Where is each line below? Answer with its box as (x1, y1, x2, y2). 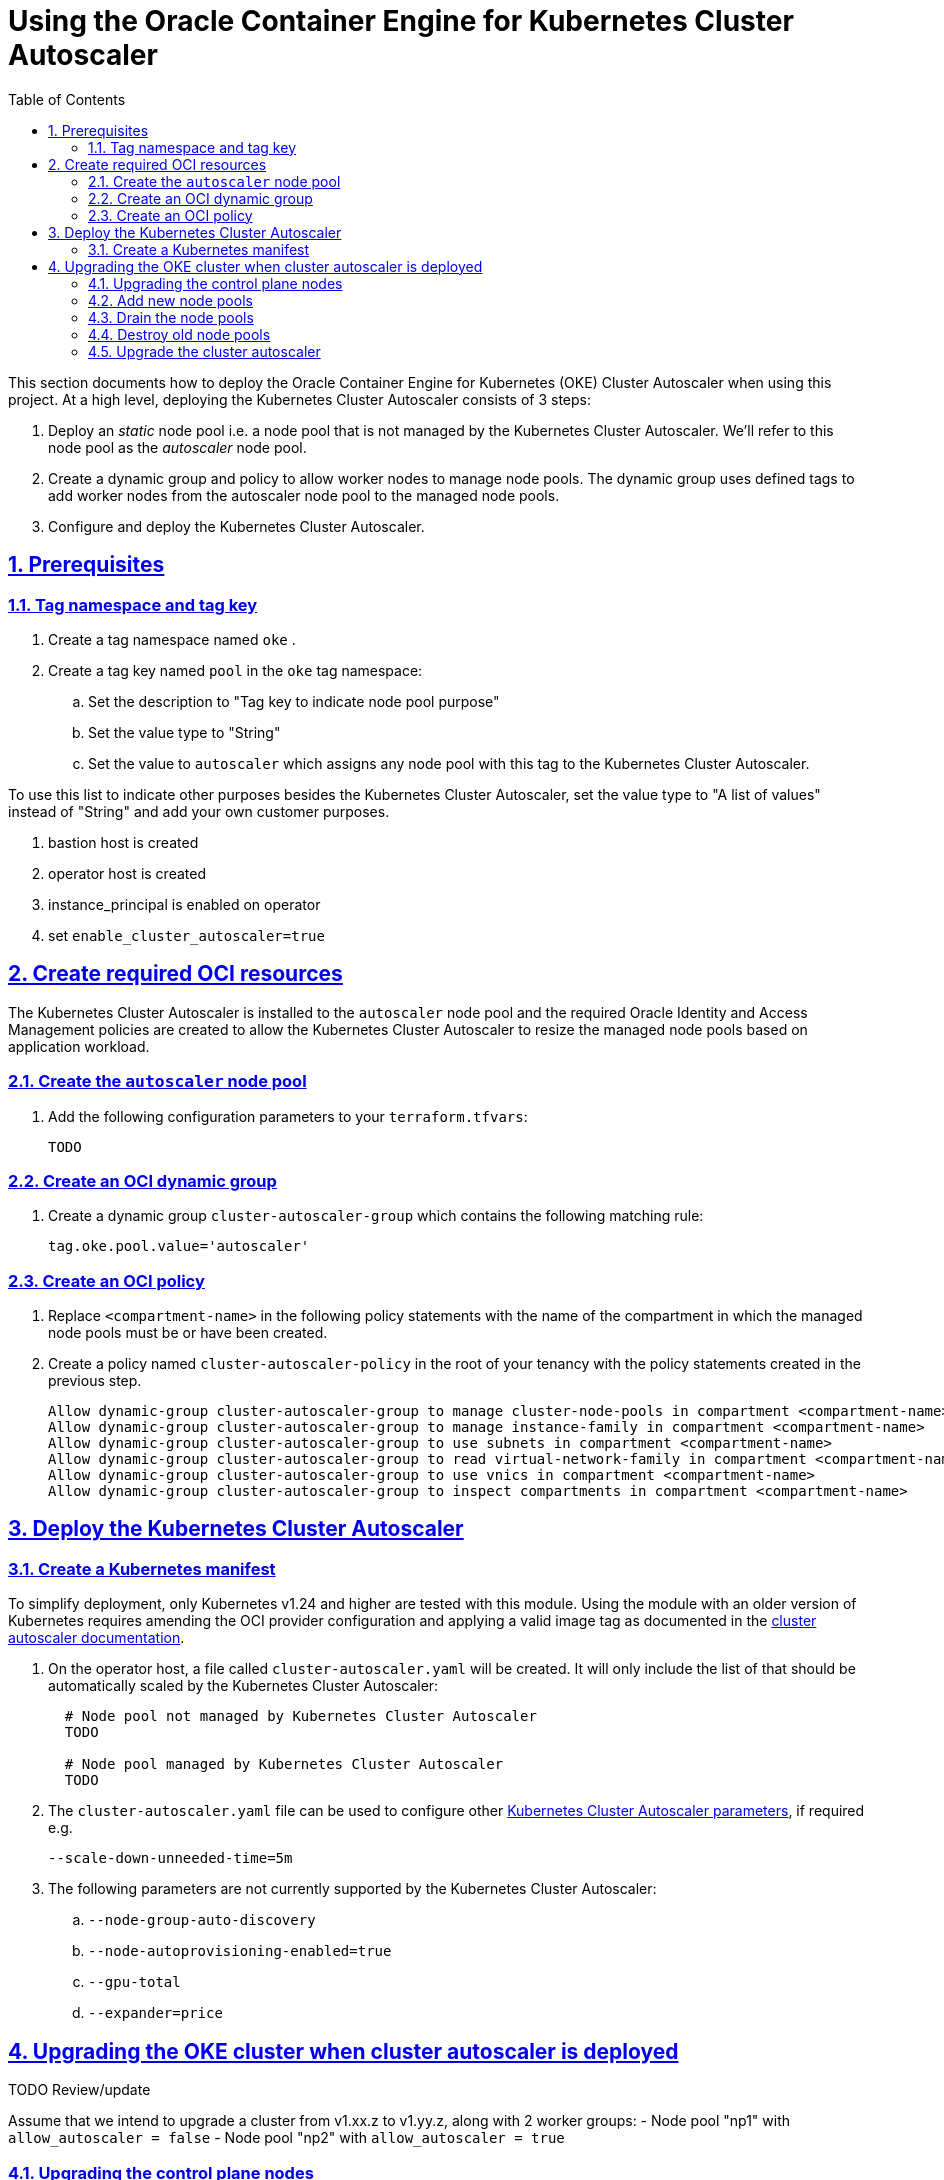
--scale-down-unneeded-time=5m (48, 1850, 293, 1867)
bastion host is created (48, 833, 199, 851)
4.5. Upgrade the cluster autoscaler (88, 342, 321, 360)
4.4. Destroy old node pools (88, 325, 271, 343)
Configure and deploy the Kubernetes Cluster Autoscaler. (48, 517, 425, 535)
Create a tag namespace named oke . (48, 630, 296, 648)
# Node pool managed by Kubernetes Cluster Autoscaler (64, 1756, 504, 1773)
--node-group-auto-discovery (88, 1912, 316, 1929)
